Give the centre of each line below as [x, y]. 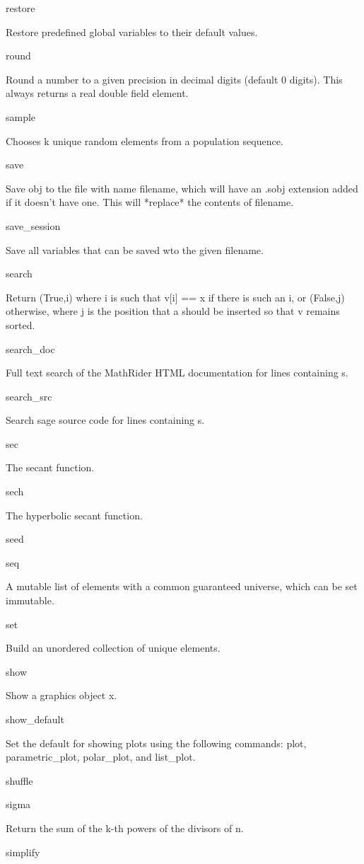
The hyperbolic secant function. [74, 515]
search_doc [30, 349]
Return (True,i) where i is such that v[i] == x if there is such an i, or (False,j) [175, 297]
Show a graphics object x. [61, 695]
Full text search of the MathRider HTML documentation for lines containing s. [177, 373]
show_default [35, 719]
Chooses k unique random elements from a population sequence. [145, 140]
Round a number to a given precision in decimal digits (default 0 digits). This [174, 79]
